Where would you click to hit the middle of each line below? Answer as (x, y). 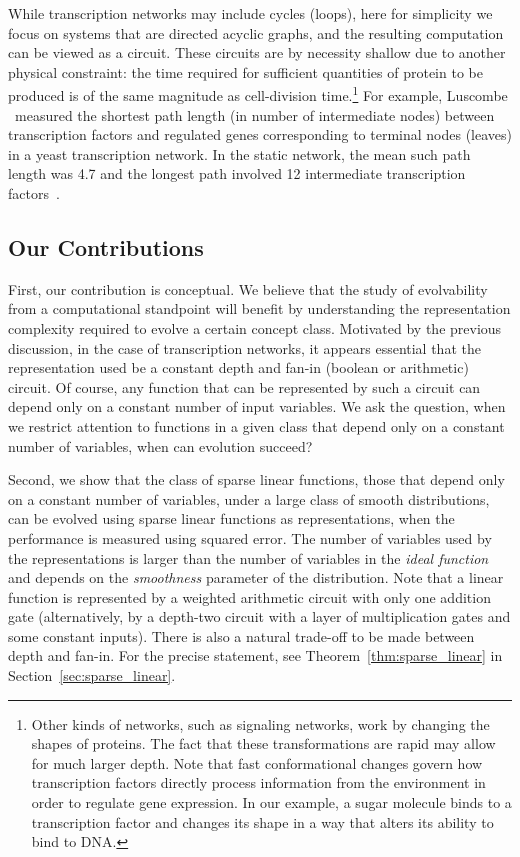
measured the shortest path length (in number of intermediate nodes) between (254, 114)
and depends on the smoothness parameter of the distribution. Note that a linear (256, 577)
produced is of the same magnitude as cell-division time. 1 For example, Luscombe (258, 94)
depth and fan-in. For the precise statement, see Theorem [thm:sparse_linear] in (255, 655)
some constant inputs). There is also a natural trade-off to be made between (241, 635)
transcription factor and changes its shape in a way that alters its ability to (262, 821)
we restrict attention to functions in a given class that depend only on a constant (256, 425)
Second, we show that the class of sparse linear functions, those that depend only (256, 479)
